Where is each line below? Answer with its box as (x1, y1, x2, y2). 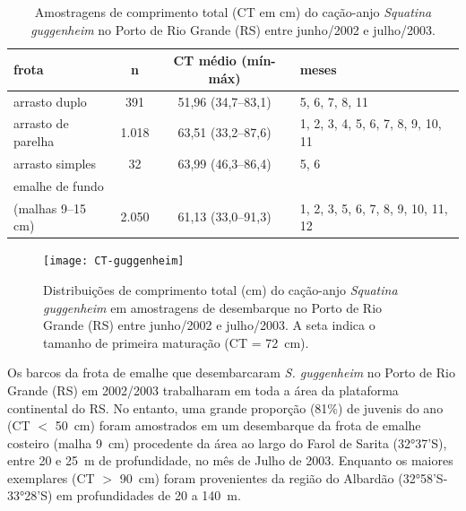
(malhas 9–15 (13, 198, 86, 217)
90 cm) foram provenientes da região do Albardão (119, 468, 394, 487)
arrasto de (13, 114, 69, 133)
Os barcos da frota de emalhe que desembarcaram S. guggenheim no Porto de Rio (7, 363, 455, 382)
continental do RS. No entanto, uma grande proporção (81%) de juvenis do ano (7, 398, 444, 417)
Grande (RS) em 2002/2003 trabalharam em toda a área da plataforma (7, 380, 399, 399)
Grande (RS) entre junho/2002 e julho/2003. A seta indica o (43, 316, 375, 334)
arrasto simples (13, 153, 97, 172)
